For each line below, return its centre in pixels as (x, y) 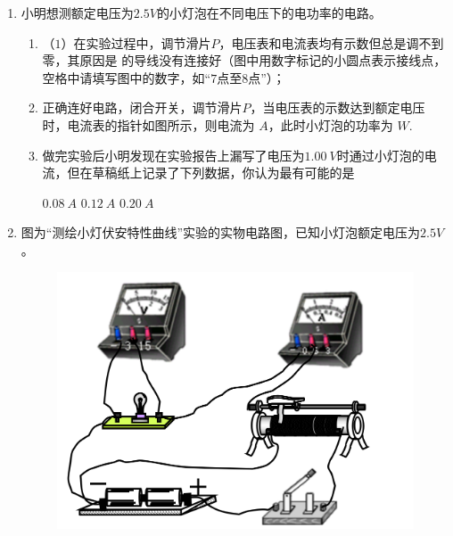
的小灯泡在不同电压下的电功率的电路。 (269, 12)
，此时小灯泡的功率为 (330, 124)
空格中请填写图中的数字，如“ (127, 77)
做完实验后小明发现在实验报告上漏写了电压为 (173, 155)
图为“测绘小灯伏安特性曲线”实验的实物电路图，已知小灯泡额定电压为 (221, 232)
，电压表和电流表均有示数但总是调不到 (331, 42)
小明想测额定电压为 (77, 12)
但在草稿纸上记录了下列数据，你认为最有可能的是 (211, 173)
